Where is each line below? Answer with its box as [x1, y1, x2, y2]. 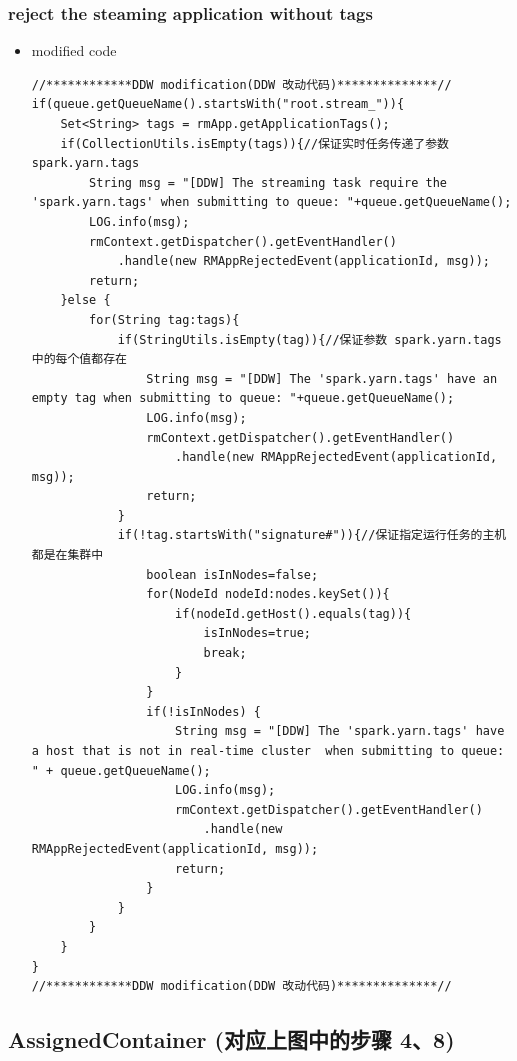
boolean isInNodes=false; [146, 567, 319, 582]
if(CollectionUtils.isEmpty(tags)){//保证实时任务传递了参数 [60, 136, 449, 151]
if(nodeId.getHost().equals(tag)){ [174, 606, 412, 621]
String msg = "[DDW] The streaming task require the [89, 175, 448, 190]
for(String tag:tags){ [89, 312, 240, 327]
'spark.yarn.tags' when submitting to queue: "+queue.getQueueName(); [31, 195, 512, 210]
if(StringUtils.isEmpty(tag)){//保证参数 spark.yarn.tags [117, 332, 502, 347]
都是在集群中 [31, 548, 104, 563]
